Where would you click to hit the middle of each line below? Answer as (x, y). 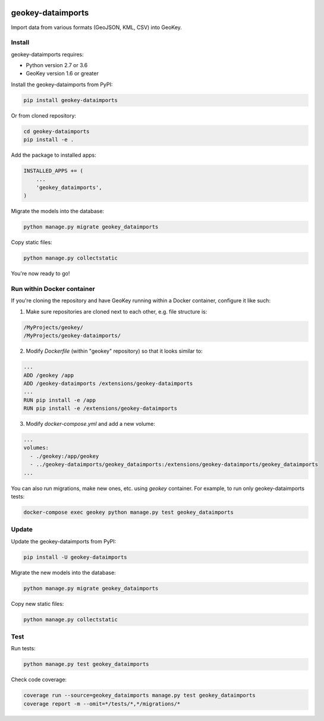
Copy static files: (32, 242)
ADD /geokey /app (49, 375)
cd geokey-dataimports (56, 131)
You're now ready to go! (40, 274)
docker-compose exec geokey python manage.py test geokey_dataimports (129, 512)
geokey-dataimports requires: (48, 54)
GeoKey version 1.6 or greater (62, 74)
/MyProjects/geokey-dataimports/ (72, 336)
